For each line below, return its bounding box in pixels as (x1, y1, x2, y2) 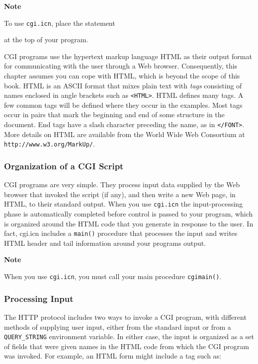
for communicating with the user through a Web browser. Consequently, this (4, 61, 238, 71)
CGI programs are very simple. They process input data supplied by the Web (4, 179, 240, 190)
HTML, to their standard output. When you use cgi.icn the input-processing (4, 199, 243, 209)
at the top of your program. (4, 34, 88, 45)
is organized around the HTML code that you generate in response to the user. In (4, 218, 254, 228)
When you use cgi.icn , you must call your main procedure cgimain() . (4, 271, 222, 282)
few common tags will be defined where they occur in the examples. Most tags (4, 99, 243, 110)
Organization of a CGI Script (4, 159, 124, 172)
